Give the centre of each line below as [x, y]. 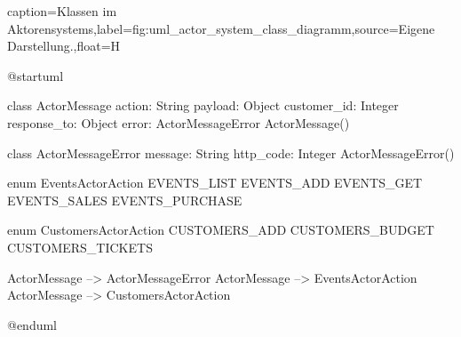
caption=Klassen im [62, 11]
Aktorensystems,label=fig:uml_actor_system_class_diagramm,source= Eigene [221, 28]
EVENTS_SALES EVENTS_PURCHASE [125, 200]
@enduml [32, 324]
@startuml [36, 75]
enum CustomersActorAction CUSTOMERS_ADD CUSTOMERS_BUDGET [221, 230]
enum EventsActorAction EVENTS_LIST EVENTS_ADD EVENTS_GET [215, 183]
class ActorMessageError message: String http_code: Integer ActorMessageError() [231, 152]
